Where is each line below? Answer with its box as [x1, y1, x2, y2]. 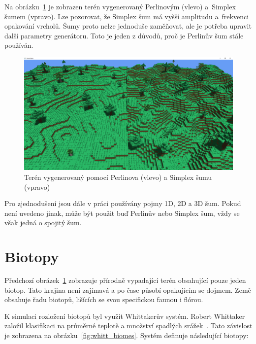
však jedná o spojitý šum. [4, 217, 82, 228]
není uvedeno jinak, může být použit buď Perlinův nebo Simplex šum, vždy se [4, 207, 240, 218]
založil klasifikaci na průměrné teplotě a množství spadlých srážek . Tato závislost [4, 320, 253, 331]
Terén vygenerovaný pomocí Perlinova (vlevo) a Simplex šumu [24, 172, 212, 182]
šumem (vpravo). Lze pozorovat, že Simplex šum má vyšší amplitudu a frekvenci [4, 11, 249, 21]
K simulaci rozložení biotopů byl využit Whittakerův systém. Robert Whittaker [4, 310, 245, 321]
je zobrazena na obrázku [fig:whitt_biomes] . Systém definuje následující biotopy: [4, 330, 249, 341]
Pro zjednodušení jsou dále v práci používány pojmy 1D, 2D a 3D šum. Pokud [4, 198, 241, 208]
